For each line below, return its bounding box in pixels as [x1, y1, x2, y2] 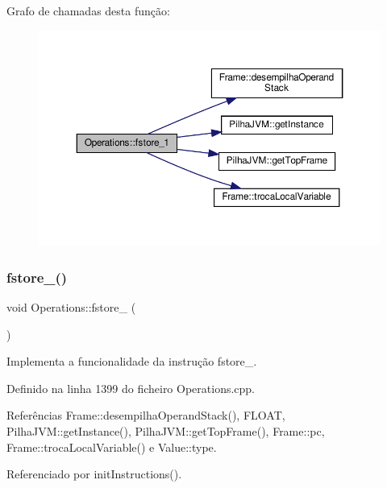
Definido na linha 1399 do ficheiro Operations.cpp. [6, 379, 256, 396]
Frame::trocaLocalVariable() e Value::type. [6, 438, 217, 455]
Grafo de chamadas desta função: [6, 2, 170, 19]
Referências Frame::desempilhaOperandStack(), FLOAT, [6, 407, 285, 424]
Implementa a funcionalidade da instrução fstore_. [6, 353, 257, 370]
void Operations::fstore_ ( [6, 299, 136, 316]
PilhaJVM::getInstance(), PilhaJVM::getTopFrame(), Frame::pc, [6, 423, 325, 440]
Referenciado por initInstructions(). [6, 465, 182, 482]
